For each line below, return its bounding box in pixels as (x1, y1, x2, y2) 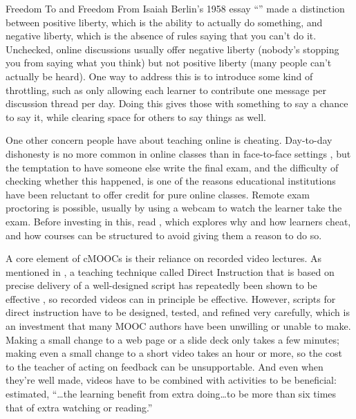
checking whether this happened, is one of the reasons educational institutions (6, 174, 336, 188)
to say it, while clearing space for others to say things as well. (6, 109, 266, 124)
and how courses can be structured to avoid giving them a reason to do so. (6, 227, 322, 242)
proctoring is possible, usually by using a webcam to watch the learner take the (6, 201, 342, 215)
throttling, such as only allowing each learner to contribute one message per (6, 82, 327, 97)
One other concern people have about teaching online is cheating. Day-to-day (6, 133, 332, 147)
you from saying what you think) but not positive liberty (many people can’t (6, 55, 332, 70)
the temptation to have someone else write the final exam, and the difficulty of (6, 160, 339, 174)
